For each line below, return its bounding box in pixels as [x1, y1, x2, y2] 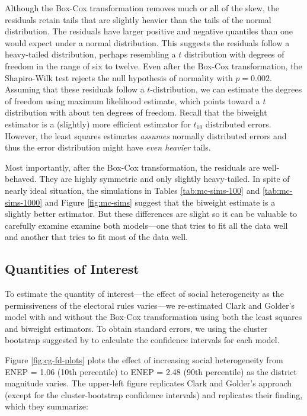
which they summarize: [5, 400, 88, 412]
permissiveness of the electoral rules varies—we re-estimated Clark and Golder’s [5, 299, 295, 311]
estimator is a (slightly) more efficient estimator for [5, 117, 191, 130]
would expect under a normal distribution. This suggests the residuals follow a [5, 36, 290, 49]
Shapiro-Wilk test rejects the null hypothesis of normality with [5, 71, 233, 84]
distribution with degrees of [184, 48, 284, 60]
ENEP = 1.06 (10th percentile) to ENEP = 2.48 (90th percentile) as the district [5, 365, 298, 377]
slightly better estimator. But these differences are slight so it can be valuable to [5, 207, 298, 220]
